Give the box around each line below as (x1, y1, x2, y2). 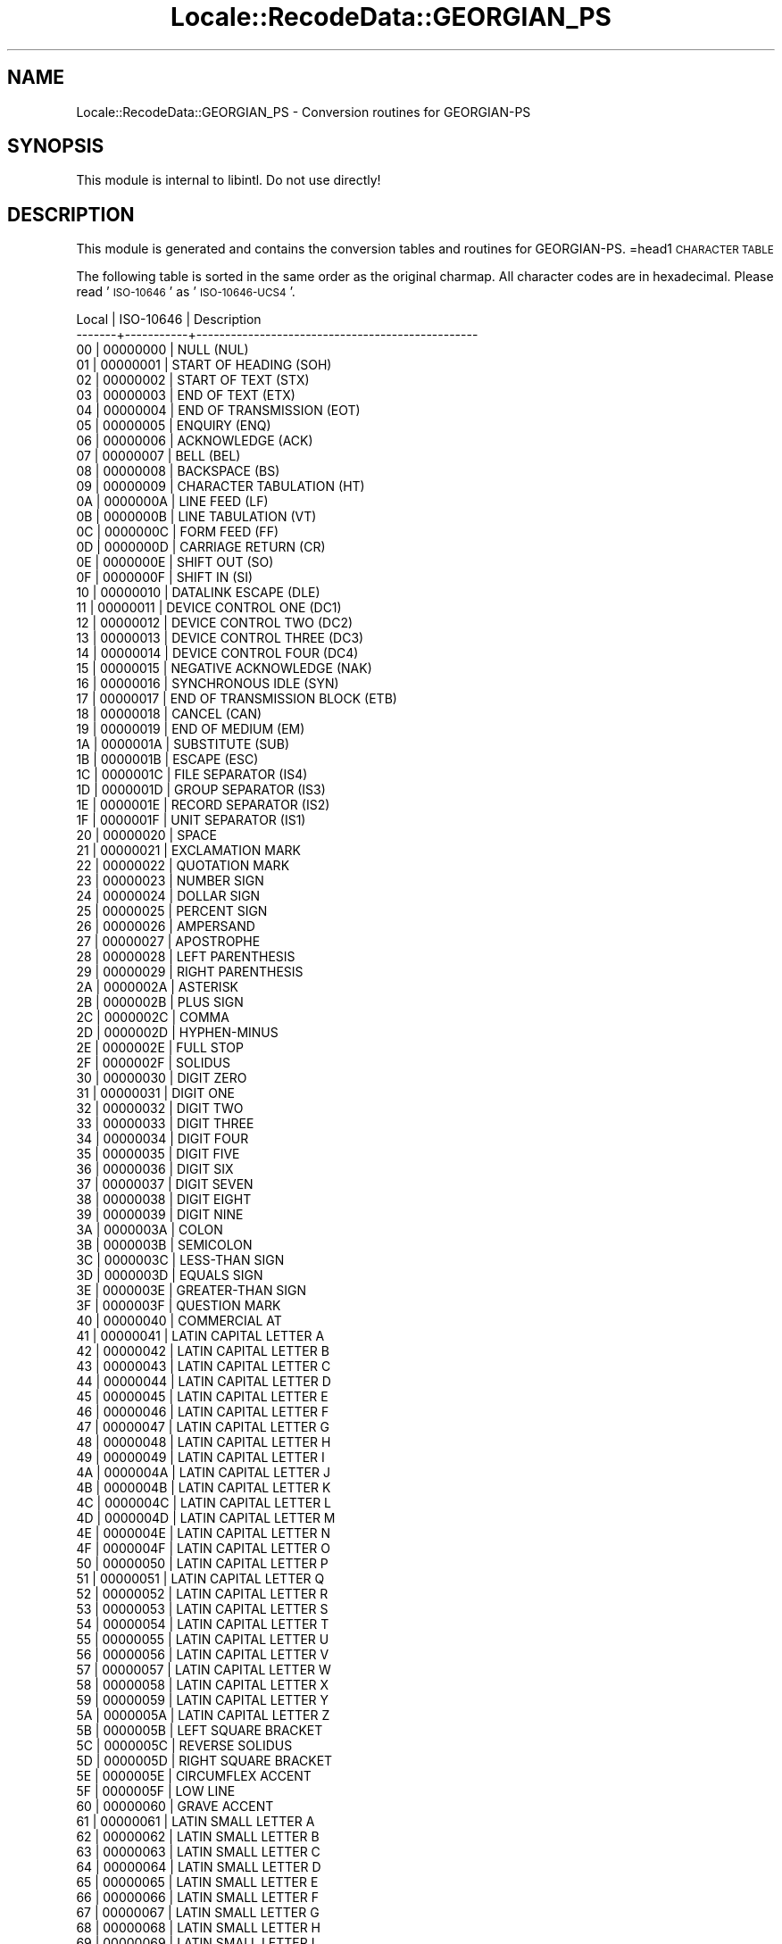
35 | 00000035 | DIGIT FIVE (76, 1146, 240, 1162)
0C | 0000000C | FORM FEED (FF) (76, 524, 279, 540)
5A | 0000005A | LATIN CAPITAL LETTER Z (76, 1707, 330, 1724)
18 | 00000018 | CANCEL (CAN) (76, 706, 262, 722)
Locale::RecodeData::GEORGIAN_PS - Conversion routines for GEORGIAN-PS (76, 104, 531, 120)
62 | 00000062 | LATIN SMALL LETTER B (76, 1829, 320, 1845)
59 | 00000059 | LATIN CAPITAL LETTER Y (76, 1692, 329, 1708)
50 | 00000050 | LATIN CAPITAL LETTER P (76, 1556, 329, 1572)
